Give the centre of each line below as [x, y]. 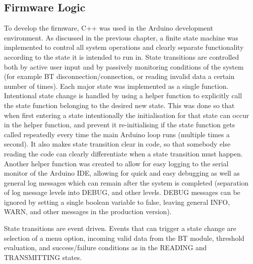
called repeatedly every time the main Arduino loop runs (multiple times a [117, 134]
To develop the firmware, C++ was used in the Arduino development [109, 28]
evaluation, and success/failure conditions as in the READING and [106, 247]
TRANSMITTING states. [43, 257]
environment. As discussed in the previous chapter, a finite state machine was [121, 37]
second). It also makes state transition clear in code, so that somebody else [117, 144]
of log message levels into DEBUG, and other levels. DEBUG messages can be [122, 192]
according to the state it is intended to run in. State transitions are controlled [122, 57]
